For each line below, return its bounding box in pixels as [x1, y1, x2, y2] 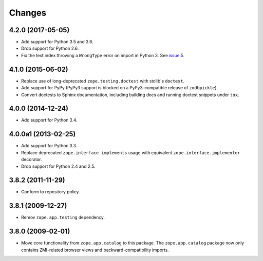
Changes [9, 7, 46, 18]
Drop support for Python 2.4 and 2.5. [21, 163, 95, 169]
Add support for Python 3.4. [21, 117, 77, 123]
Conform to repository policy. [21, 189, 80, 195]
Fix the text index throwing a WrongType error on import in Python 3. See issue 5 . [21, 52, 185, 58]
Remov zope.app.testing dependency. [21, 215, 105, 221]
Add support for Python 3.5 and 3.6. [21, 39, 94, 45]
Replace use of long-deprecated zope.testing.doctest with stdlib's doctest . [21, 78, 185, 84]
